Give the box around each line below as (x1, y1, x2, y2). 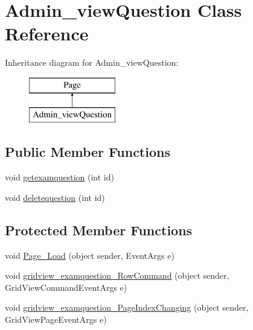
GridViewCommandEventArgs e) (5, 281, 127, 293)
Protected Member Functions (5, 220, 193, 239)
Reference (5, 21, 89, 46)
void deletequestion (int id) (5, 191, 105, 203)
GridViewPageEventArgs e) (5, 313, 107, 326)
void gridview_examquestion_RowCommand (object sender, (5, 269, 229, 282)
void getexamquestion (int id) (5, 171, 114, 183)
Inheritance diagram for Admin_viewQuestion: (5, 56, 179, 69)
